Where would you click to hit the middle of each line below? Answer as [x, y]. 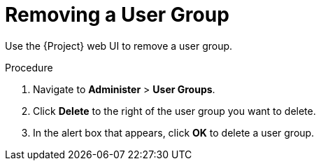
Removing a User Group [117, 15]
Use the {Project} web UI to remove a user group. [119, 46]
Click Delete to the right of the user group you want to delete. [174, 111]
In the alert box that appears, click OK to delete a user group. [174, 132]
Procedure [29, 67]
